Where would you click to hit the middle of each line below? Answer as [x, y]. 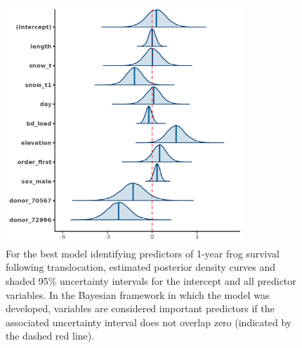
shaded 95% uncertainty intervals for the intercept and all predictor [151, 280]
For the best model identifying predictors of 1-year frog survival [143, 253]
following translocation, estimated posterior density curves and [141, 267]
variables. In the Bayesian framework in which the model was [138, 294]
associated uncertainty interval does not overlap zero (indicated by [149, 322]
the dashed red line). [50, 336]
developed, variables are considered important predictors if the [140, 308]
